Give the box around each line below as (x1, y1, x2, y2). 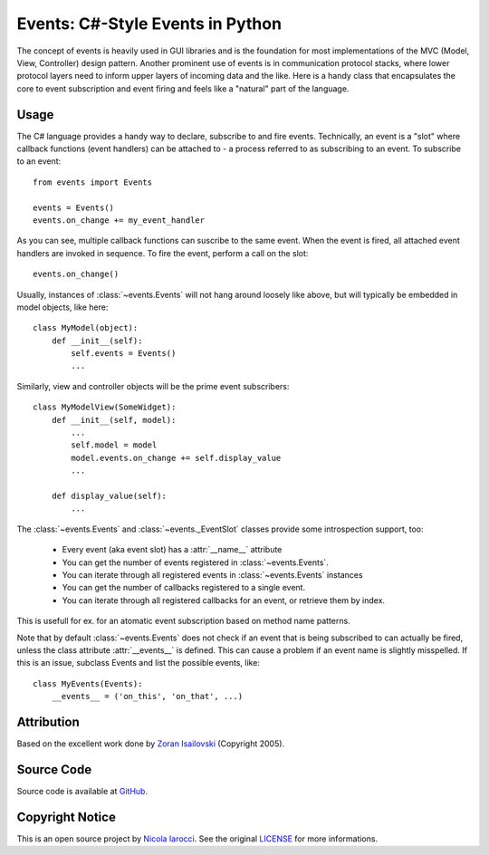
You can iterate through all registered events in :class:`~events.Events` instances (62, 569, 363, 580)
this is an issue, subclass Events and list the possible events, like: (16, 658, 260, 668)
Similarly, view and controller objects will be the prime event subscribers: (16, 380, 290, 391)
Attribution (16, 714, 81, 729)
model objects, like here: (16, 302, 109, 312)
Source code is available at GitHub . (16, 785, 149, 796)
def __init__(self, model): (51, 415, 177, 425)
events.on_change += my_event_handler (33, 215, 206, 226)
